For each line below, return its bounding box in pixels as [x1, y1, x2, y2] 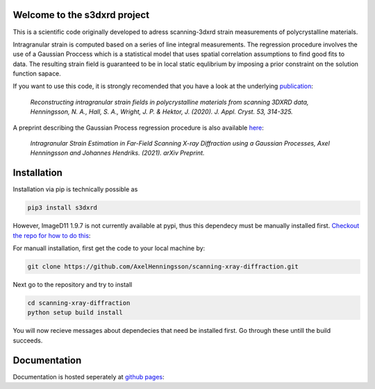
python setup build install [27, 309, 123, 317]
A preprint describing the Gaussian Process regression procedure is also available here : [12, 123, 264, 132]
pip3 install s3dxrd [27, 204, 97, 211]
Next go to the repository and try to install [12, 281, 133, 289]
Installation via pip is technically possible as [12, 185, 138, 193]
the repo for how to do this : [12, 231, 91, 239]
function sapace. [12, 69, 62, 78]
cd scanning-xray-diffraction [27, 299, 131, 307]
